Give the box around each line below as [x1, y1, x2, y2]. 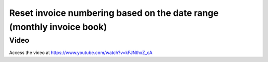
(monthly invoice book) [9, 21, 107, 32]
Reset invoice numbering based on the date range [9, 7, 219, 18]
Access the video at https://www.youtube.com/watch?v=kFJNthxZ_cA [9, 50, 153, 56]
